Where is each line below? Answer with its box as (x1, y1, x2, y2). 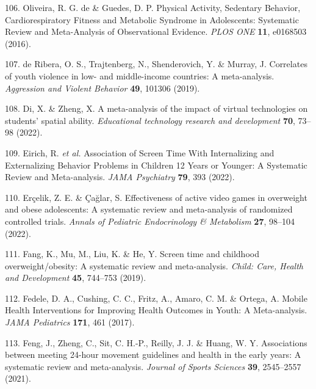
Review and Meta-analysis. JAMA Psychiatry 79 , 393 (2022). (5, 170, 235, 183)
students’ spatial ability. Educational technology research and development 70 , (5, 114, 295, 126)
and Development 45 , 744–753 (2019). (5, 271, 146, 284)
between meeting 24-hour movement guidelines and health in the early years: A (5, 348, 301, 361)
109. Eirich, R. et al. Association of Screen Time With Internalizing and (5, 146, 275, 159)
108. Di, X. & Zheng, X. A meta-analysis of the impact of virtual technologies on (5, 102, 308, 115)
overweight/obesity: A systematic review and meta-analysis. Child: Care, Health (5, 259, 303, 272)
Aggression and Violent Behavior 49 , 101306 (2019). (5, 81, 200, 94)
